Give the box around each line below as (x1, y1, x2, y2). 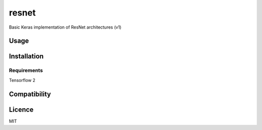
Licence (9, 105, 34, 114)
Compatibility (9, 90, 51, 98)
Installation (9, 52, 44, 61)
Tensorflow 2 (9, 77, 36, 83)
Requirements (9, 67, 43, 74)
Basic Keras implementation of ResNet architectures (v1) (9, 24, 122, 30)
